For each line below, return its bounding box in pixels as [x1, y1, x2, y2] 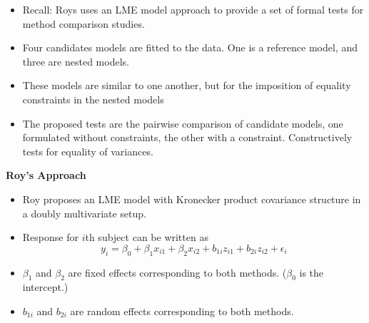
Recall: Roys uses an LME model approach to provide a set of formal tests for [22, 2, 364, 16]
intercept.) [22, 280, 69, 294]
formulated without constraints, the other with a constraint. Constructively [22, 130, 353, 145]
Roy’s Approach [6, 168, 86, 183]
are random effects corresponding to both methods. [70, 303, 294, 318]
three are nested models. [22, 53, 129, 68]
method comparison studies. [22, 16, 145, 31]
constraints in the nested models [22, 91, 164, 106]
